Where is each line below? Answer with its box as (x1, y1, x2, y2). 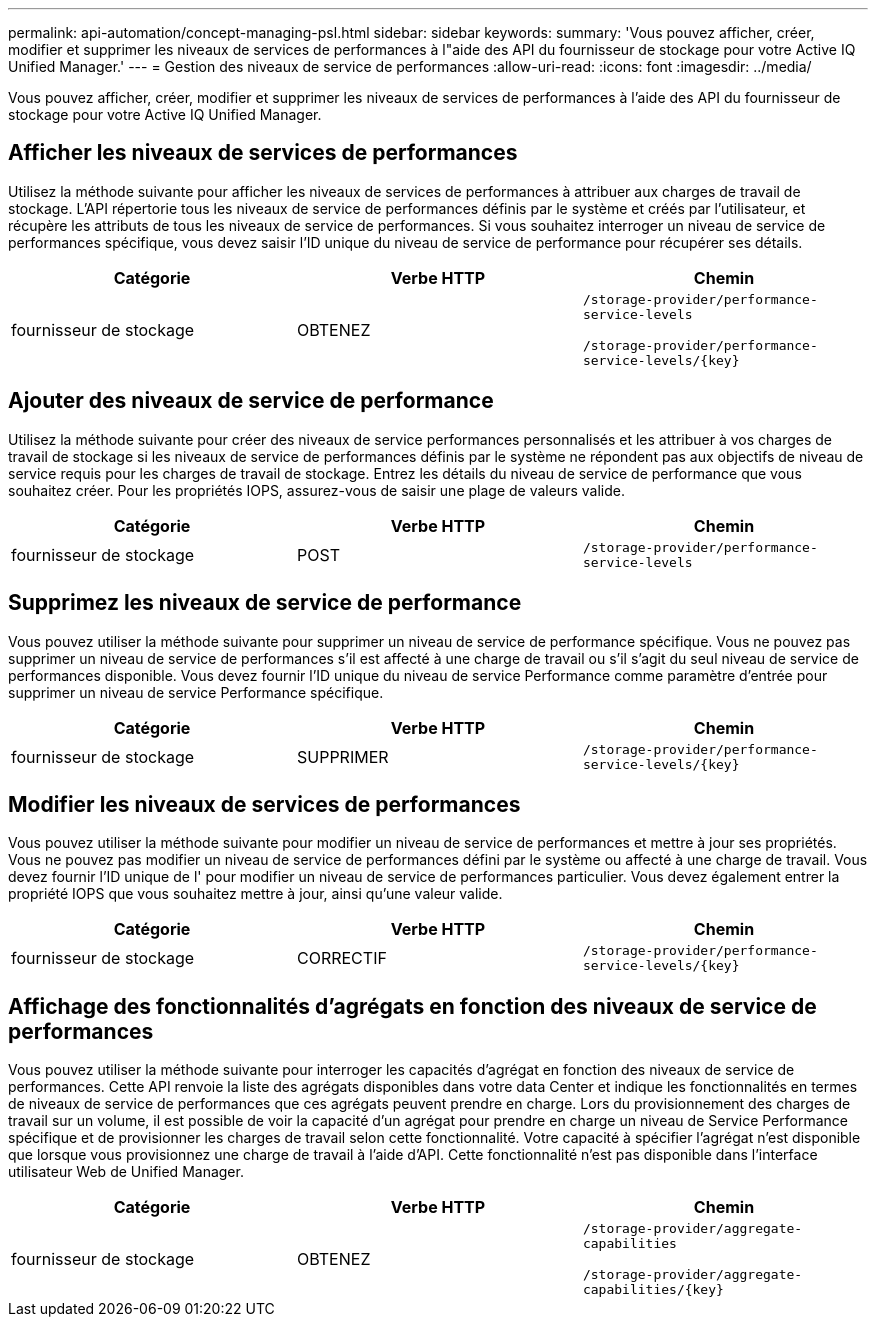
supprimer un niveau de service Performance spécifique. (8, 683, 384, 701)
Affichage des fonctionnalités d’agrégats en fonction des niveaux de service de (8, 993, 817, 1019)
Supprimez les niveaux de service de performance (8, 590, 522, 616)
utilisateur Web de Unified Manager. (8, 1163, 244, 1181)
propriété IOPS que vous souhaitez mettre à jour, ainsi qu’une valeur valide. (8, 885, 503, 903)
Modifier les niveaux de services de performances (8, 791, 521, 817)
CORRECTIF (296, 948, 387, 969)
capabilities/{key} (582, 1282, 724, 1298)
